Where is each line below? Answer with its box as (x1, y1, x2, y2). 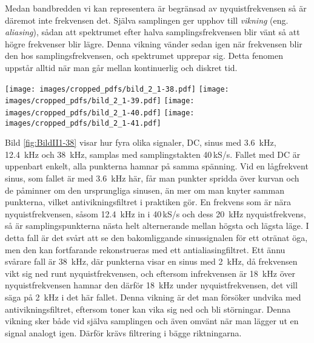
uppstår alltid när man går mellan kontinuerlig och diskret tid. (5, 61, 238, 73)
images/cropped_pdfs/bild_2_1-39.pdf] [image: (5, 97, 195, 106)
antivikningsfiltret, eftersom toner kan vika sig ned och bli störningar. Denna (5, 302, 291, 315)
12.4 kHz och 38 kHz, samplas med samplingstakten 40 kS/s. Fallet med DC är (5, 148, 301, 160)
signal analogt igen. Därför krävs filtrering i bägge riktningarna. (5, 326, 242, 339)
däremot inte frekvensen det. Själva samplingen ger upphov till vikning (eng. (5, 13, 289, 26)
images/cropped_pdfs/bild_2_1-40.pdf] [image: (5, 108, 195, 117)
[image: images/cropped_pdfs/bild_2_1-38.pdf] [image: (5, 84, 229, 93)
